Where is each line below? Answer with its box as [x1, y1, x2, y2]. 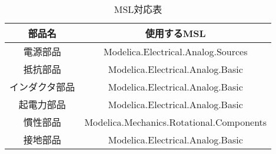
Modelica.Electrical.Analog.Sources [104, 44, 248, 58]
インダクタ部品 [9, 80, 75, 93]
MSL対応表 [114, 2, 162, 16]
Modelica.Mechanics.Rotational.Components [84, 115, 267, 129]
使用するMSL [145, 26, 206, 40]
